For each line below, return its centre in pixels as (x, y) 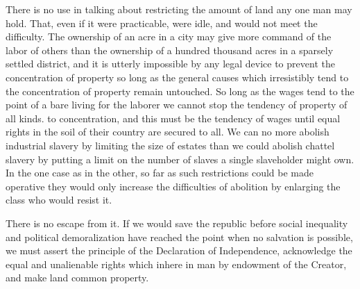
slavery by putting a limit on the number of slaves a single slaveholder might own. (180, 159)
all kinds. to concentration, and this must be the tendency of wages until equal (173, 118)
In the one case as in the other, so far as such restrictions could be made (160, 173)
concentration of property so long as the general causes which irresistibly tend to (177, 77)
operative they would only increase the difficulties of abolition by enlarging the (173, 186)
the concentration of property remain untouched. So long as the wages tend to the (180, 91)
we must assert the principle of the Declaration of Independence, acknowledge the (179, 250)
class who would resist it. (59, 200)
